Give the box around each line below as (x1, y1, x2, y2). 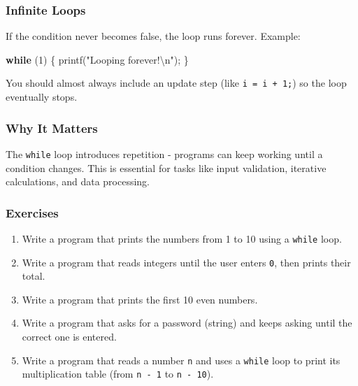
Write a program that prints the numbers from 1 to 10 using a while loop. (22, 231, 342, 245)
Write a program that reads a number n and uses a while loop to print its (22, 352, 341, 367)
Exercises (6, 203, 59, 221)
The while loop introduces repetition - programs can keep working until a (6, 146, 323, 161)
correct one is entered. (22, 329, 117, 344)
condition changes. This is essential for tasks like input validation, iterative (6, 160, 327, 175)
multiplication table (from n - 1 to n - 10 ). (22, 366, 214, 381)
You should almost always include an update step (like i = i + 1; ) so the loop (6, 76, 347, 90)
